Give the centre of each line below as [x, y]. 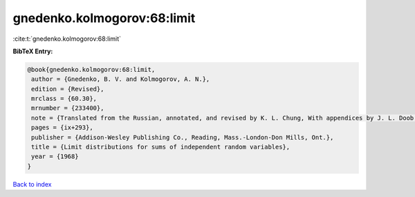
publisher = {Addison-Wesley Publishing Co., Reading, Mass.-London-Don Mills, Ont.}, [183, 137]
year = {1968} [55, 157]
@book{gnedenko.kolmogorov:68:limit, [91, 69]
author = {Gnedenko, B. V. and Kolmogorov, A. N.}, [121, 79]
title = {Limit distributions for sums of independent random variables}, [161, 147]
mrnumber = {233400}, [68, 108]
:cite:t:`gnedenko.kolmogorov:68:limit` [67, 39]
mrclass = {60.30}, [64, 99]
